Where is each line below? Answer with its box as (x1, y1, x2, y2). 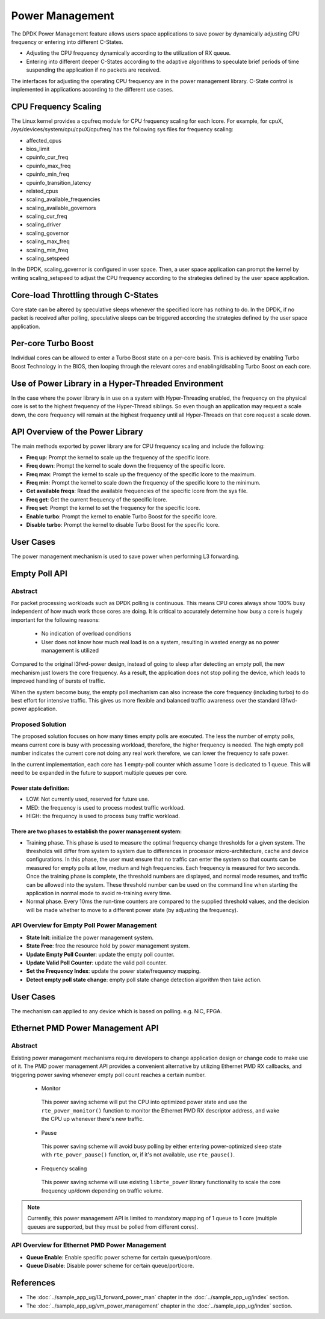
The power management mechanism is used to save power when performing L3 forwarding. (11, 553, 240, 560)
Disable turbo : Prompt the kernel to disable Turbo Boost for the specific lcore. (26, 521, 220, 528)
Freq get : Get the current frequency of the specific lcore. (26, 495, 168, 503)
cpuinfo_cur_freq (26, 154, 69, 161)
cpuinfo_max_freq (26, 162, 71, 169)
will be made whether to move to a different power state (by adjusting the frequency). (26, 906, 238, 913)
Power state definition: (11, 784, 70, 792)
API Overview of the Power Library (11, 427, 144, 437)
